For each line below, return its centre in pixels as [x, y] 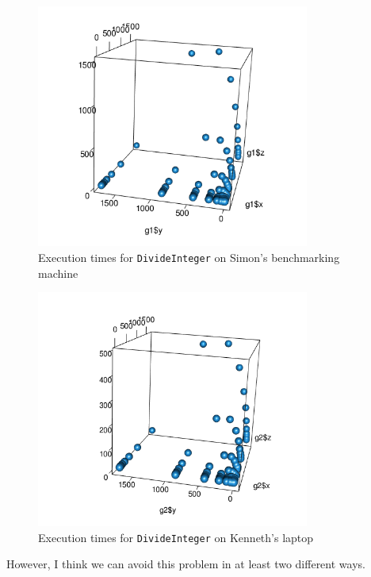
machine [58, 273]
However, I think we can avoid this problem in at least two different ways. [186, 564]
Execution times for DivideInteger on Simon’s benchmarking [189, 257]
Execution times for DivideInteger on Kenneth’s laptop [176, 537]
